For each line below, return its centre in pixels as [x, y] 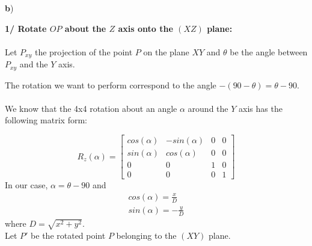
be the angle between [269, 51]
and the [34, 64]
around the [208, 108]
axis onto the [145, 28]
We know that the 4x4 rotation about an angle [91, 108]
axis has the [261, 108]
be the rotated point [68, 235]
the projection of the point [84, 51]
